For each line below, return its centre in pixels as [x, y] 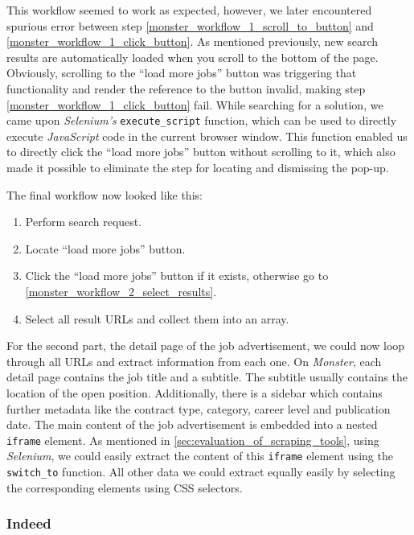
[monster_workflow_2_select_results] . [121, 291]
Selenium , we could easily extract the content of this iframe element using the [200, 456]
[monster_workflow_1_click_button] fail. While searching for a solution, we [195, 104]
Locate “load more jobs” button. [105, 248]
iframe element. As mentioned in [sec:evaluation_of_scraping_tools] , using [193, 440]
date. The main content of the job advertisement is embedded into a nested [192, 424]
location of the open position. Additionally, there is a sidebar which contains [195, 392]
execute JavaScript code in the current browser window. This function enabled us [207, 136]
